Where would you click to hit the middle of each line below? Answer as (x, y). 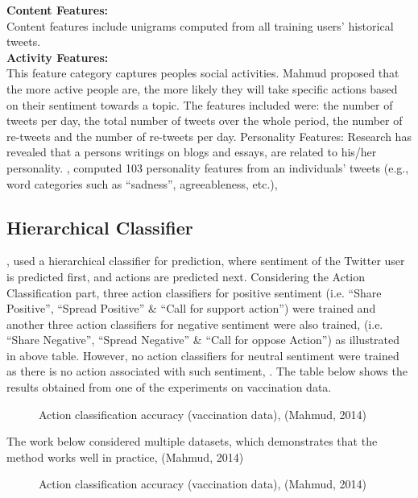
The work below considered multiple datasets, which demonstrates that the (192, 441)
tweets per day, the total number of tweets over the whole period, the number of (205, 120)
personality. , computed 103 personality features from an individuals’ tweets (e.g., (208, 167)
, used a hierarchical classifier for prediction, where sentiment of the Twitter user (206, 261)
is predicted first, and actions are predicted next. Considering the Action (186, 276)
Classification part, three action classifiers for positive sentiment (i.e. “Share (194, 292)
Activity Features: (58, 57)
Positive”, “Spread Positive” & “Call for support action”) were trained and (191, 308)
